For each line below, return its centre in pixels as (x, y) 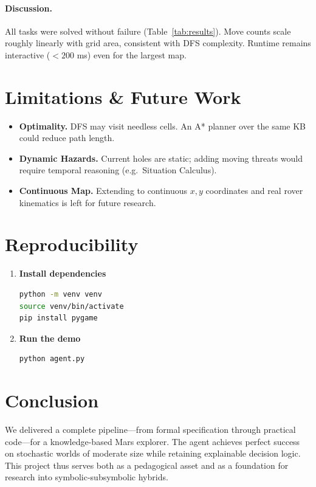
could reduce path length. (67, 138)
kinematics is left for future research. (88, 202)
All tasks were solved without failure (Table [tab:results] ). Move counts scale (148, 31)
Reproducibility (72, 244)
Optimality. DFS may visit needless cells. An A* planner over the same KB (162, 126)
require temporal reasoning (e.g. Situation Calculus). (118, 170)
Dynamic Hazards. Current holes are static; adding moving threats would (161, 158)
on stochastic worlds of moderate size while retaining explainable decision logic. (153, 453)
